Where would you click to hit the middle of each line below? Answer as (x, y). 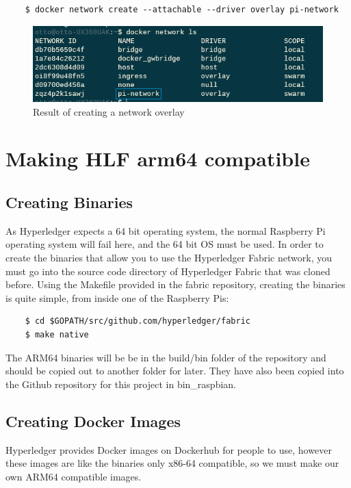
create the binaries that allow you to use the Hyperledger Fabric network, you (169, 258)
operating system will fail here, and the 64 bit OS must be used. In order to (165, 244)
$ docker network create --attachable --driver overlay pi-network (182, 10)
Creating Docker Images (93, 421)
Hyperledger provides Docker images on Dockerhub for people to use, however (169, 449)
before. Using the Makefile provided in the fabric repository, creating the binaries (175, 284)
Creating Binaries (69, 202)
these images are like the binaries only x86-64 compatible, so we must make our (172, 463)
